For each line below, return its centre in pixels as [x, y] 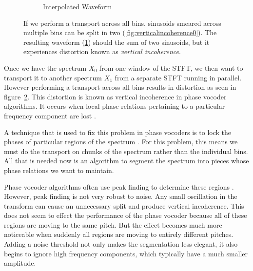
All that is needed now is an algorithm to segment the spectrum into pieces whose [126, 161]
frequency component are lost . [50, 115]
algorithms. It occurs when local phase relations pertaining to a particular [115, 106]
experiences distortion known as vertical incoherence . [102, 51]
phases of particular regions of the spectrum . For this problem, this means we [121, 142]
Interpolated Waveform [78, 6]
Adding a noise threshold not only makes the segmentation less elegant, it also [121, 244]
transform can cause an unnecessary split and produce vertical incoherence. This [124, 205]
